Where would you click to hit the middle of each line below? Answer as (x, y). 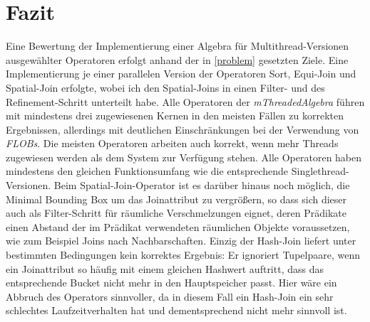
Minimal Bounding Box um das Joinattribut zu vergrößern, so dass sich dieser (176, 199)
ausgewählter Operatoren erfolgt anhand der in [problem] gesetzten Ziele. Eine (177, 59)
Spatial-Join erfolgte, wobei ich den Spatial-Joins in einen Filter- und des (165, 87)
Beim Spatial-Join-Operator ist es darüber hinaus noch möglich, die (202, 185)
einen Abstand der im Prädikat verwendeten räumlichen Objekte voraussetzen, (178, 226)
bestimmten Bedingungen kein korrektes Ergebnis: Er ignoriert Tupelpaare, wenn (183, 255)
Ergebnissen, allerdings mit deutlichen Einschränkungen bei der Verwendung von (183, 129)
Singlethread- (320, 171)
